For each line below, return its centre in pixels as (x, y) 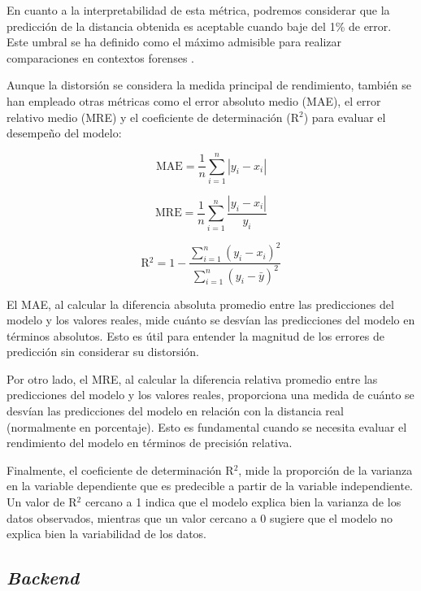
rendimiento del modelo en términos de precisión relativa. (150, 443)
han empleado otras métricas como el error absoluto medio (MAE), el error (194, 100)
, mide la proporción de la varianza (326, 469)
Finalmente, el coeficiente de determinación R (120, 469)
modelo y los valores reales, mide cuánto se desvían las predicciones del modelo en (211, 320)
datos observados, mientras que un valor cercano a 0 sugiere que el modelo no (200, 517)
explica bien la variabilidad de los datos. (106, 534)
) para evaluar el (345, 117)
